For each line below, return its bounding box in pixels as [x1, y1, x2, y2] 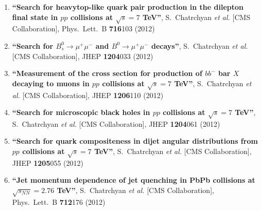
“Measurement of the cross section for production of [12, 68, 202, 79]
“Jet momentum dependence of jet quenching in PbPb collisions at [12, 175, 255, 185]
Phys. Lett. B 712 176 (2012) [12, 196, 106, 207]
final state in [12, 11, 58, 22]
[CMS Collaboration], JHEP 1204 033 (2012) [12, 50, 153, 61]
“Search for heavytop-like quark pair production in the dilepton [12, 2, 243, 12]
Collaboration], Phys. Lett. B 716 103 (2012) [12, 23, 155, 34]
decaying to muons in [12, 78, 90, 88]
